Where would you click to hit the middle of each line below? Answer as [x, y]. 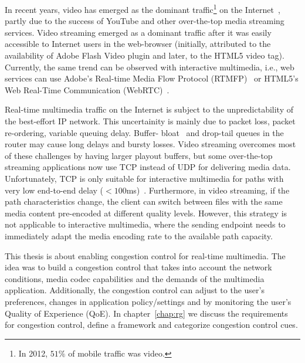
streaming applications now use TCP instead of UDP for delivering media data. [148, 167]
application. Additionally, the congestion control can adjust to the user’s [135, 290]
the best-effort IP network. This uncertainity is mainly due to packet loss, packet [150, 121]
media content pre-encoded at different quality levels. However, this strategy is [146, 213]
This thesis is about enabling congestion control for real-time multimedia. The [145, 255]
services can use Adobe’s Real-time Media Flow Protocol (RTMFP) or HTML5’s [152, 78]
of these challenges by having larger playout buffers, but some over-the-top [139, 155]
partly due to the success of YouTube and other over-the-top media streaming [145, 21]
